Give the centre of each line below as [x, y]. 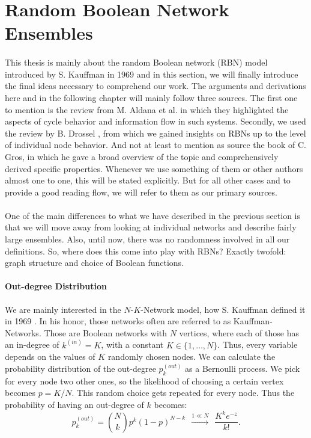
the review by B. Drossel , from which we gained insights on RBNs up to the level [155, 133]
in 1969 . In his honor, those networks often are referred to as [118, 321]
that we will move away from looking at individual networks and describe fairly [151, 227]
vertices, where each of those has [239, 332]
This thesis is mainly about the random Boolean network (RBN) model [136, 62]
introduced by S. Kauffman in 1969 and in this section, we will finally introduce [152, 74]
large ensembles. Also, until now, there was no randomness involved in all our [147, 239]
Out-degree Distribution [56, 286]
